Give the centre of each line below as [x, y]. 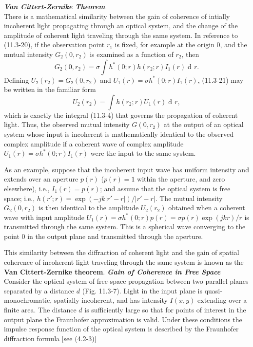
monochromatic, [28, 300]
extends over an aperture [41, 179]
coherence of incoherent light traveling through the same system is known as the [124, 262]
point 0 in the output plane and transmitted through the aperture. [104, 236]
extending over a [222, 300]
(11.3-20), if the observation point [54, 45]
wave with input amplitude [44, 217]
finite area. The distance [40, 310]
